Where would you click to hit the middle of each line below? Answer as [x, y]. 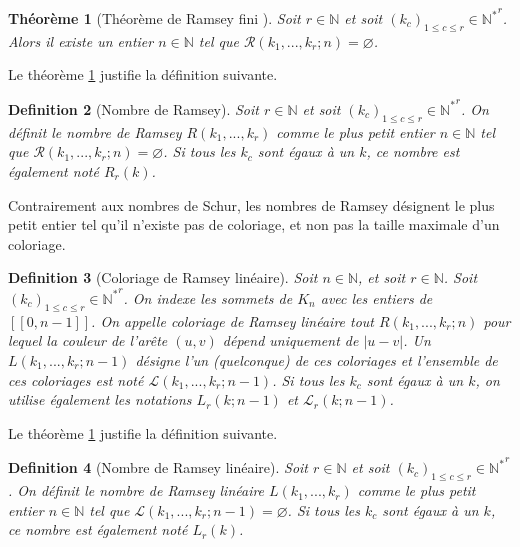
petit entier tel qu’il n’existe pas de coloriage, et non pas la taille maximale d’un [254, 224]
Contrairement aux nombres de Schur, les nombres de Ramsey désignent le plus [251, 204]
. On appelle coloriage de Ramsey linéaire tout [232, 320]
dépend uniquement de [290, 340]
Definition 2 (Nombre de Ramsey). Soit [133, 108]
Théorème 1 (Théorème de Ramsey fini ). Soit [154, 18]
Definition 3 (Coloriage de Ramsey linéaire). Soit [163, 277]
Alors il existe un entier [81, 40]
